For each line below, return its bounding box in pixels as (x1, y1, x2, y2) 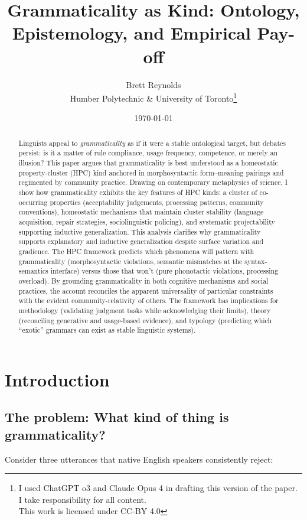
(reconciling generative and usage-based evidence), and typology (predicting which (18, 315, 272, 325)
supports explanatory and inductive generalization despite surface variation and (18, 236, 264, 246)
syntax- (244, 256, 267, 266)
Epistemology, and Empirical (12, 21, 251, 45)
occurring (18, 197, 48, 207)
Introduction (5, 367, 110, 391)
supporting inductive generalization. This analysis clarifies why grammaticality (18, 226, 261, 236)
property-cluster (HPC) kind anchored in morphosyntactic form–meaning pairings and (18, 167, 284, 177)
